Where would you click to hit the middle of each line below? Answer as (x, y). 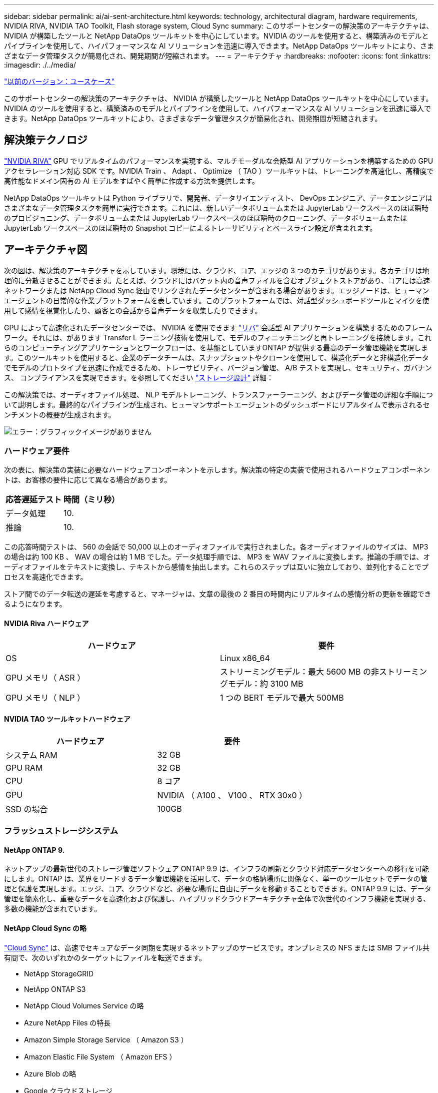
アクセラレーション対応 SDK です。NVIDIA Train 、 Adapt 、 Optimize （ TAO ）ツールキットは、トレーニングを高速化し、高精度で (219, 171)
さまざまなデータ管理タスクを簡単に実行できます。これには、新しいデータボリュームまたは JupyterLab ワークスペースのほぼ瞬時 (216, 208)
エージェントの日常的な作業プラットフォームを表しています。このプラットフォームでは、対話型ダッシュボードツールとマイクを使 (217, 300)
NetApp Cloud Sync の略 (45, 928)
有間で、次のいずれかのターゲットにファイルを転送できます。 (105, 957)
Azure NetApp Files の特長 (67, 1022)
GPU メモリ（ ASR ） (45, 677)
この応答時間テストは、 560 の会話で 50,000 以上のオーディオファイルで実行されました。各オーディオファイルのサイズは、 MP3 (216, 547)
